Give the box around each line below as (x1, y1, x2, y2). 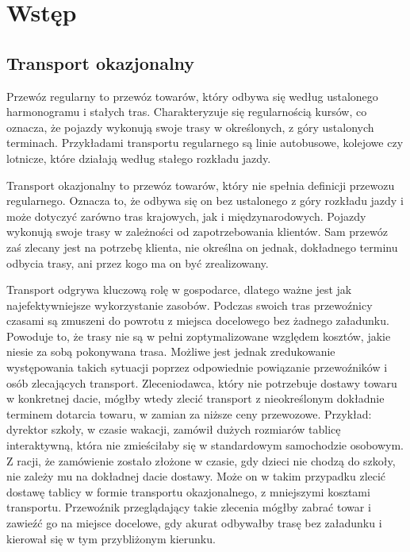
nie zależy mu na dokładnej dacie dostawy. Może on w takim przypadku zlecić (6, 468, 386, 484)
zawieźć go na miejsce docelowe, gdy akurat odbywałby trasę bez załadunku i (6, 515, 382, 531)
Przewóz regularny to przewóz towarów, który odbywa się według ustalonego (6, 87, 378, 104)
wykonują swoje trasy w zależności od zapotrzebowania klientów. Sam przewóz (6, 223, 388, 240)
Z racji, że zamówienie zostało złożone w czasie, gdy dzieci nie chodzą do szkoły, (6, 452, 396, 469)
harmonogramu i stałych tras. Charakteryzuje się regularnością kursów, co (6, 103, 367, 120)
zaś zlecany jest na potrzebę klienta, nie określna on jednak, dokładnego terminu (6, 238, 398, 255)
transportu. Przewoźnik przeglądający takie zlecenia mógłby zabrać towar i (6, 499, 371, 515)
